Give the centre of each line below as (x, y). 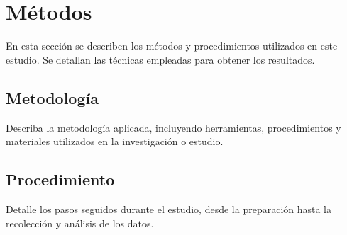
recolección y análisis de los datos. (80, 223)
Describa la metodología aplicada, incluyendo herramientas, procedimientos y (173, 127)
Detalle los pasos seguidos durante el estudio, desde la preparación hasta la (169, 208)
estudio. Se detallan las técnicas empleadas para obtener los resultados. (160, 59)
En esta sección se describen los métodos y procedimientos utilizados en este (172, 46)
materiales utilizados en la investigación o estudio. (115, 141)
